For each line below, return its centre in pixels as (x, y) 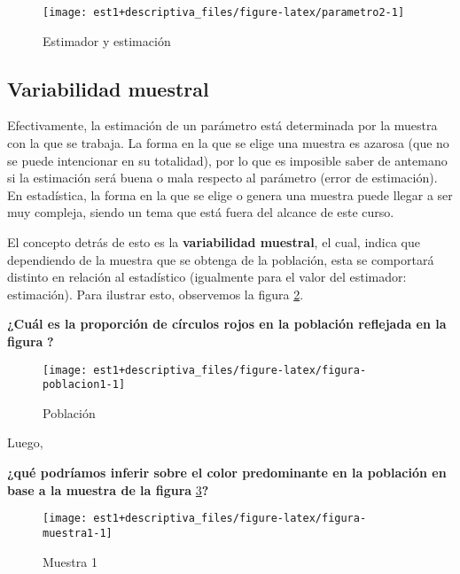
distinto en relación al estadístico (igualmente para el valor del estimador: (207, 277)
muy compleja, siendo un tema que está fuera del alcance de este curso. (201, 212)
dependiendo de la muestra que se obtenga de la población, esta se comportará (221, 259)
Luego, (25, 442)
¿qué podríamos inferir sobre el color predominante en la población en (227, 473)
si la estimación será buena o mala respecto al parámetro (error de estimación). (222, 178)
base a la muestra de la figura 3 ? (108, 489)
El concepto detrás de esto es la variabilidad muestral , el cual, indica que (214, 242)
